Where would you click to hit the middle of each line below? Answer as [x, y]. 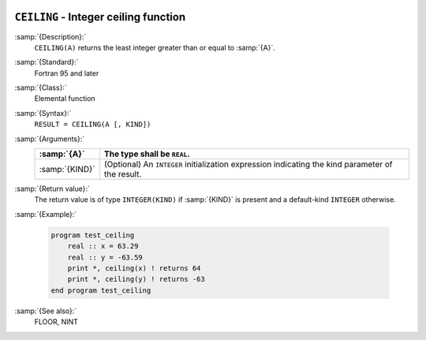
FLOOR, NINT [56, 322]
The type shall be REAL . [147, 154]
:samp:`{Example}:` [46, 214]
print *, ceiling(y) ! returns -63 [136, 279]
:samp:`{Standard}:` [47, 62]
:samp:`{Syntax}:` [43, 113]
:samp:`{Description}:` [50, 36]
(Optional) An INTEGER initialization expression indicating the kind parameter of [248, 164]
